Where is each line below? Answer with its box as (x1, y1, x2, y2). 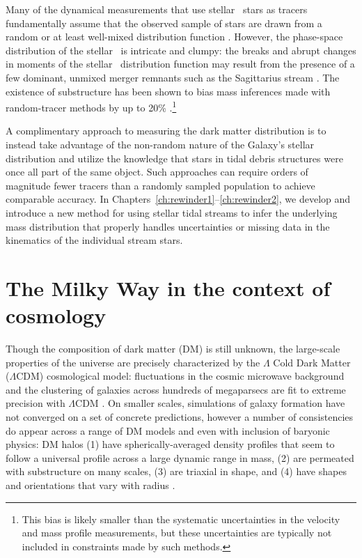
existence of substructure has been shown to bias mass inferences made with (6, 84, 331, 98)
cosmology (6, 301, 107, 330)
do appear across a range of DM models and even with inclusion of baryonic (6, 423, 330, 437)
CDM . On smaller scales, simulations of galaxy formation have (75, 396, 345, 410)
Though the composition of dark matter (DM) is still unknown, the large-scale (6, 341, 340, 356)
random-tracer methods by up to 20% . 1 (6, 98, 177, 114)
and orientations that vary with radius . (6, 478, 175, 492)
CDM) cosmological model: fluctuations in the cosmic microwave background (16, 369, 345, 383)
